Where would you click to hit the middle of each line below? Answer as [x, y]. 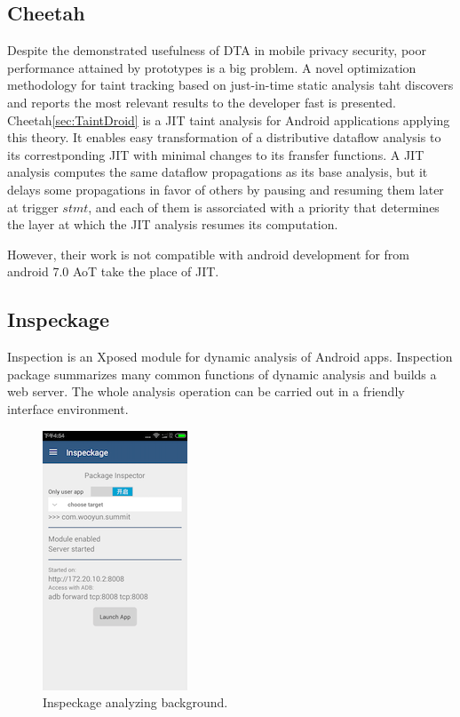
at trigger [33, 207]
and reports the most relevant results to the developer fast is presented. [202, 102]
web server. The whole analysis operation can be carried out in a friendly [206, 391]
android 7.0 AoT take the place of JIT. [113, 271]
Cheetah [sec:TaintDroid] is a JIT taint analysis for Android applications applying [229, 119]
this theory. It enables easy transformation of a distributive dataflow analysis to [224, 137]
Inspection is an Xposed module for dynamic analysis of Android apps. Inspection [230, 357]
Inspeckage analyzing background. [135, 702]
